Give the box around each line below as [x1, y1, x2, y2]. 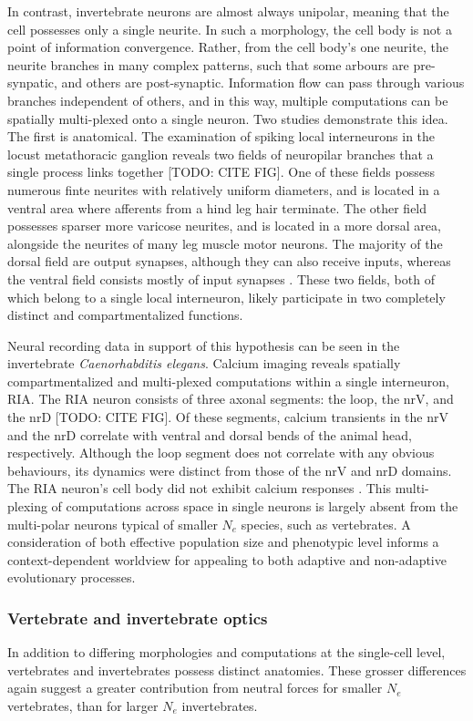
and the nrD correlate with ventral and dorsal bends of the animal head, [7, 425, 412, 444]
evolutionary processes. [7, 568, 136, 587]
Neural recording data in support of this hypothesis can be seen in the [7, 335, 400, 355]
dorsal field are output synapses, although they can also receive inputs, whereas [7, 252, 451, 271]
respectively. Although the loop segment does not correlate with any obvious [7, 443, 435, 462]
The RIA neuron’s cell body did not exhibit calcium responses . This [7, 479, 392, 498]
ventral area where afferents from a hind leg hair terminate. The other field [7, 198, 427, 217]
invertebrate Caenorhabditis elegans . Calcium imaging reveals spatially [7, 354, 401, 373]
